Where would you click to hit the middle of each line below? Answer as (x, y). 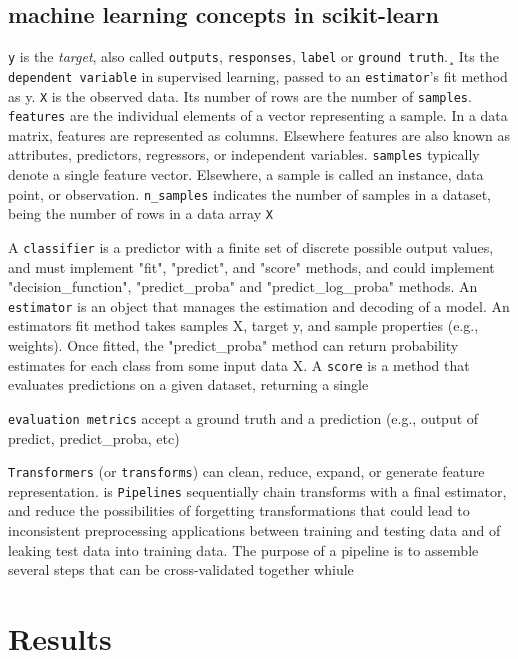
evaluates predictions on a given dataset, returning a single (188, 384)
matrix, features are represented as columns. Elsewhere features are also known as (259, 134)
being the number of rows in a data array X (140, 213)
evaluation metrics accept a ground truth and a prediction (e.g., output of (243, 417)
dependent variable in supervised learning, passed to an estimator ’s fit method (258, 75)
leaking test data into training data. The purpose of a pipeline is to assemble (243, 549)
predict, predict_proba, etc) (94, 437)
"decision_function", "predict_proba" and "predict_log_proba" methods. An (243, 286)
